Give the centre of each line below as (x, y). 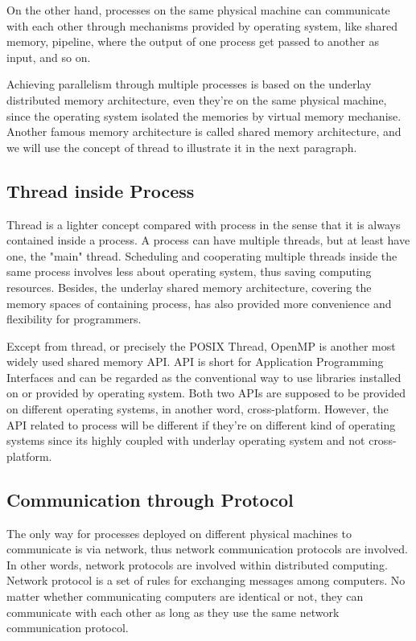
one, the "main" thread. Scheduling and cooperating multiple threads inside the (202, 255)
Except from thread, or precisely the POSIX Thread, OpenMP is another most (201, 345)
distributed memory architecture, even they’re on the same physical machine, (197, 99)
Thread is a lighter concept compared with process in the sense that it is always (204, 224)
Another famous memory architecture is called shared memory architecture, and (204, 131)
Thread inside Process (101, 190)
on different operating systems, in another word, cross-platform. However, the (198, 409)
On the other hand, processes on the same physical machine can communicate (198, 10)
